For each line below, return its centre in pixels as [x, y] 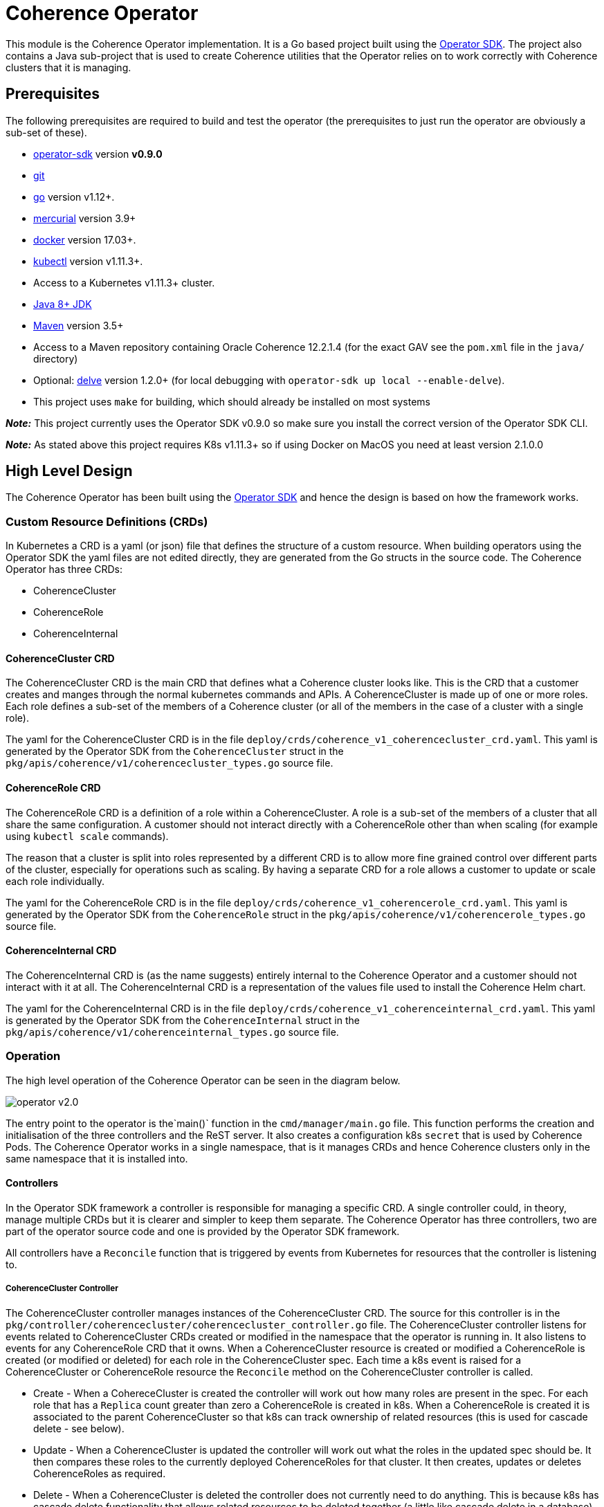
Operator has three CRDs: [64, 569]
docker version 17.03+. [85, 239]
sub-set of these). [46, 132]
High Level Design [69, 471]
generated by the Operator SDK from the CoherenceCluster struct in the [175, 751]
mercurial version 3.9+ [85, 218]
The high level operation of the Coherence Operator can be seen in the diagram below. [203, 1080]
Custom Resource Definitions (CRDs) [107, 521]
